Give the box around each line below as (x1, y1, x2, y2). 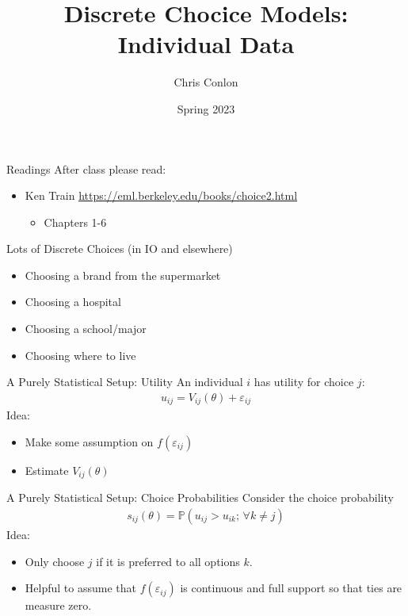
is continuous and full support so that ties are (180, 580, 402, 596)
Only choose (25, 553, 85, 569)
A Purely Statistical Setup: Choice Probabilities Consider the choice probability (6, 489, 394, 506)
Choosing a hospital (25, 293, 121, 310)
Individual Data (117, 28, 295, 60)
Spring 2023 (177, 100, 235, 117)
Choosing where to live (25, 346, 136, 363)
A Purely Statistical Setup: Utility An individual (6, 373, 243, 390)
